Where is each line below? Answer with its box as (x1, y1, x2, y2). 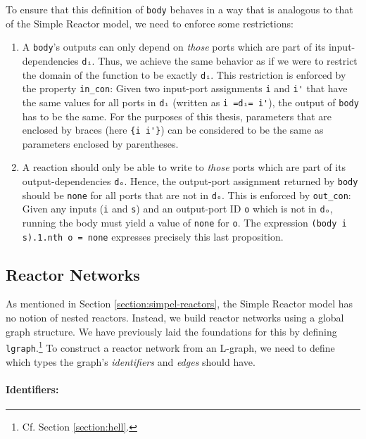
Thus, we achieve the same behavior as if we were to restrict (98, 53, 358, 68)
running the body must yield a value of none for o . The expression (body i (22, 215, 347, 229)
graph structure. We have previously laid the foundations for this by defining (6, 324, 337, 338)
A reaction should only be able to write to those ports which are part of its (22, 160, 346, 174)
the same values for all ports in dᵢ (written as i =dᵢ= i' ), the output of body (22, 94, 359, 109)
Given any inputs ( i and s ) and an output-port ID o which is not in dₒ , (22, 201, 333, 216)
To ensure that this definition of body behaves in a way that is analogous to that (6, 2, 353, 16)
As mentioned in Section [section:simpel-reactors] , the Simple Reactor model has (6, 296, 353, 311)
